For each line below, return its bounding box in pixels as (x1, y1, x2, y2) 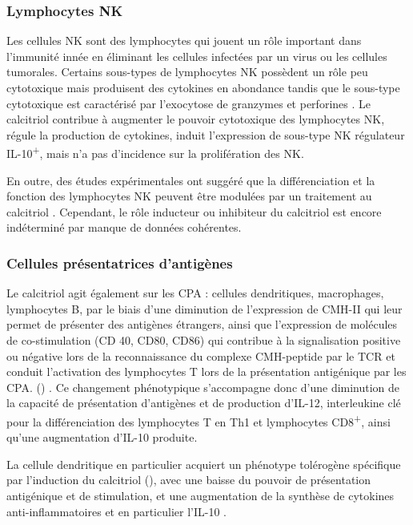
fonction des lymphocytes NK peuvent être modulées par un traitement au (6, 188, 372, 204)
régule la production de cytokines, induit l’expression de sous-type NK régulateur (6, 126, 405, 143)
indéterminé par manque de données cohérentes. (6, 219, 242, 236)
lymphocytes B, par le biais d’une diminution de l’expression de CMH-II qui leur (6, 300, 403, 317)
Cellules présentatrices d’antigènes (6, 252, 233, 273)
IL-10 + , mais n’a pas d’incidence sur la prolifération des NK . (6, 143, 304, 162)
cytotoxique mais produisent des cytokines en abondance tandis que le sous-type (6, 79, 400, 95)
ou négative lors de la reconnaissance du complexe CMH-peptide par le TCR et (6, 347, 395, 364)
